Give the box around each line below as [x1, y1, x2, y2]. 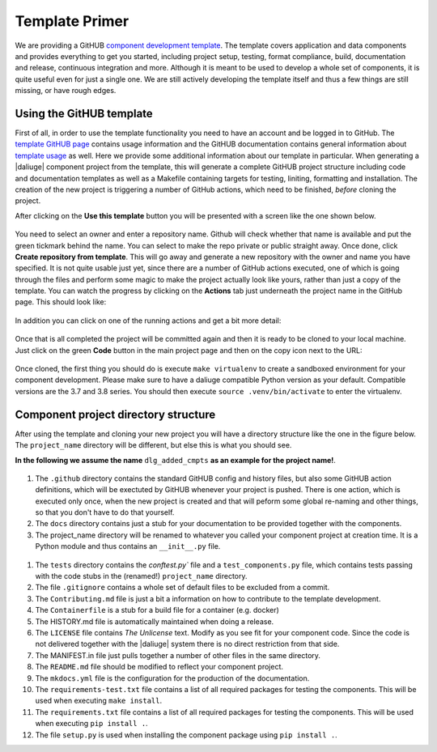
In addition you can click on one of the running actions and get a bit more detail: [15, 316, 282, 325]
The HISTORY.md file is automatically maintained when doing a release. [35, 616, 274, 627]
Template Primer [15, 12, 129, 30]
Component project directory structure [15, 407, 216, 421]
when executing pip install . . [35, 719, 149, 729]
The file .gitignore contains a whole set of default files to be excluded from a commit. [35, 583, 330, 593]
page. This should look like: [15, 297, 107, 307]
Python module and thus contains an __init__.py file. [35, 542, 221, 551]
